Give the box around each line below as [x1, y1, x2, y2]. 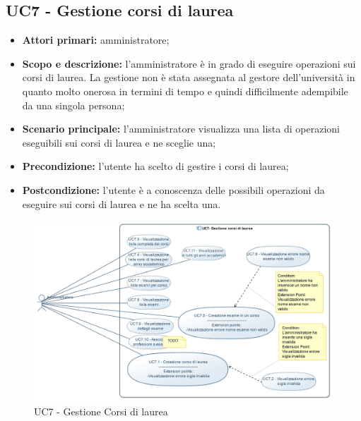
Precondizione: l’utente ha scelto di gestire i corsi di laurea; [22, 159, 289, 173]
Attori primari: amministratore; [22, 32, 170, 47]
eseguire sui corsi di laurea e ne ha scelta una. [22, 196, 221, 211]
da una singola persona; [22, 97, 125, 112]
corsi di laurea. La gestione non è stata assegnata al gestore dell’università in [22, 70, 355, 85]
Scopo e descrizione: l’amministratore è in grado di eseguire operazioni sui [22, 56, 356, 71]
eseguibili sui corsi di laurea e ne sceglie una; [22, 135, 216, 150]
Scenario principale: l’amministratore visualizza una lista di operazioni [22, 121, 340, 136]
